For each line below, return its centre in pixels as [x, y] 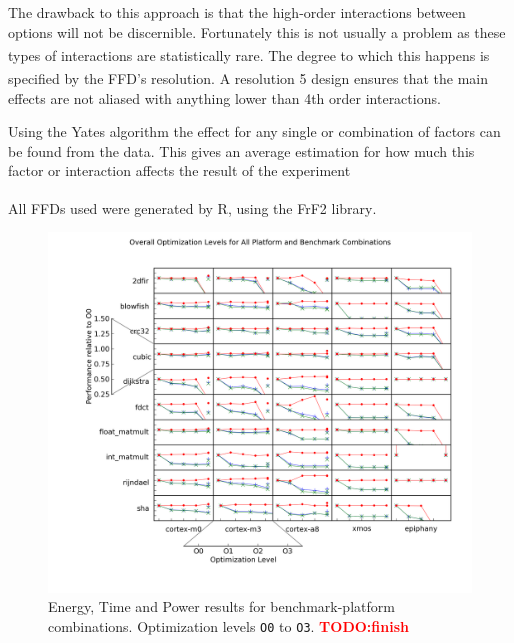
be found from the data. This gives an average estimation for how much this [241, 150]
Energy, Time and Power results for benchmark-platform [221, 606]
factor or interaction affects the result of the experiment [179, 170]
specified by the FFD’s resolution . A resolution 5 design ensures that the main [248, 78]
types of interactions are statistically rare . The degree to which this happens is [249, 54]
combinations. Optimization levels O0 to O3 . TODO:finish [228, 625]
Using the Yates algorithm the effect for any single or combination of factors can [254, 131]
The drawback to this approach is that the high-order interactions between [237, 12]
